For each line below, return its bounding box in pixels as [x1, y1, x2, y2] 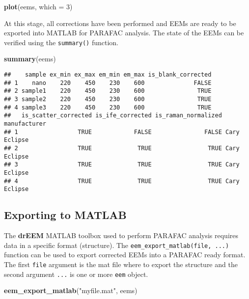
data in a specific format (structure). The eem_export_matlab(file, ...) [4, 240, 229, 250]
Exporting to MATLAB [4, 207, 127, 222]
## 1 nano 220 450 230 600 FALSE [4, 79, 212, 86]
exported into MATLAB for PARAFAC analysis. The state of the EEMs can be [4, 27, 244, 38]
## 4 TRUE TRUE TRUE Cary [4, 177, 240, 185]
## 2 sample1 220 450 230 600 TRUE [4, 87, 212, 95]
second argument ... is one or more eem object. [4, 269, 148, 279]
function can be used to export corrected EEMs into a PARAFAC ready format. [4, 249, 246, 260]
